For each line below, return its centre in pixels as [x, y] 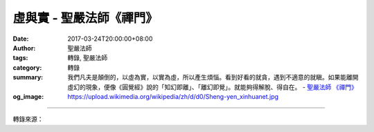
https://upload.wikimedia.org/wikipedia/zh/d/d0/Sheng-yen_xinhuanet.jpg [173, 96]
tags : [20, 58]
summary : [28, 77]
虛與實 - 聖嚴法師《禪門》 [86, 18]
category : [27, 67]
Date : [21, 39]
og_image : [28, 96]
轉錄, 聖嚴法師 [87, 58]
